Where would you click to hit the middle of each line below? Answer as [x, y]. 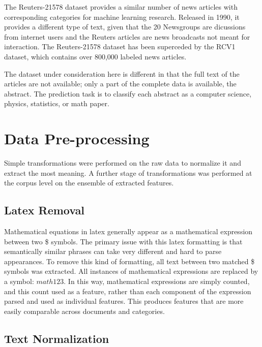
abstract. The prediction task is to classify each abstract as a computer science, [128, 93]
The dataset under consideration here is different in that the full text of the [122, 73]
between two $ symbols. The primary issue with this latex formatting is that [123, 241]
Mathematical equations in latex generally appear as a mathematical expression [128, 231]
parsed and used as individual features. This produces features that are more [124, 301]
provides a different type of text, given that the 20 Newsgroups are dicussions [125, 27]
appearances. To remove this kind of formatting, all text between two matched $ [129, 261]
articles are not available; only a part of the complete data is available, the [120, 84]
